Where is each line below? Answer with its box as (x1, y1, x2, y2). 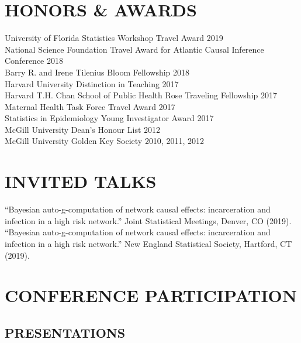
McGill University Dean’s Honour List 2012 (5, 123, 161, 135)
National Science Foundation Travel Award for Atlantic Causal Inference (5, 43, 264, 55)
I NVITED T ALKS (5, 169, 157, 193)
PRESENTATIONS (5, 323, 126, 341)
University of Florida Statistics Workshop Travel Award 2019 (5, 32, 223, 44)
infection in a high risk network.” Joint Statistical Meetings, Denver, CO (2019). (5, 214, 292, 227)
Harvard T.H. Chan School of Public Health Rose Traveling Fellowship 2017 (5, 89, 277, 101)
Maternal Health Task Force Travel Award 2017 (5, 100, 175, 112)
